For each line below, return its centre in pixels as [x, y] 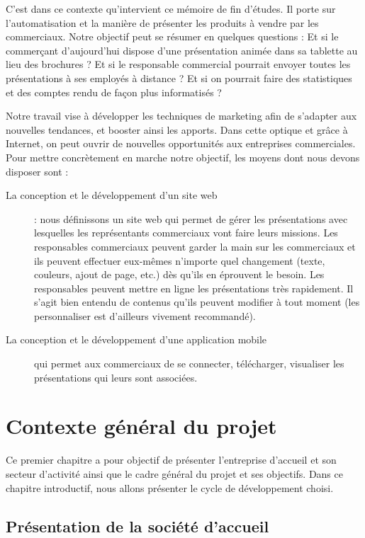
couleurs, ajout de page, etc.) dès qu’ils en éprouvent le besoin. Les [179, 274]
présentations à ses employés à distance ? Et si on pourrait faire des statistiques [179, 78]
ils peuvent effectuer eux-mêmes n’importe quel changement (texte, [180, 260]
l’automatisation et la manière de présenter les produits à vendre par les [162, 22]
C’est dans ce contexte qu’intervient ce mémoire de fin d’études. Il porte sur [171, 8]
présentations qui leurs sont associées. [116, 377]
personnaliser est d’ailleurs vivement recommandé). [145, 315]
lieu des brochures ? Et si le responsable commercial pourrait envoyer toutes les [178, 64]
